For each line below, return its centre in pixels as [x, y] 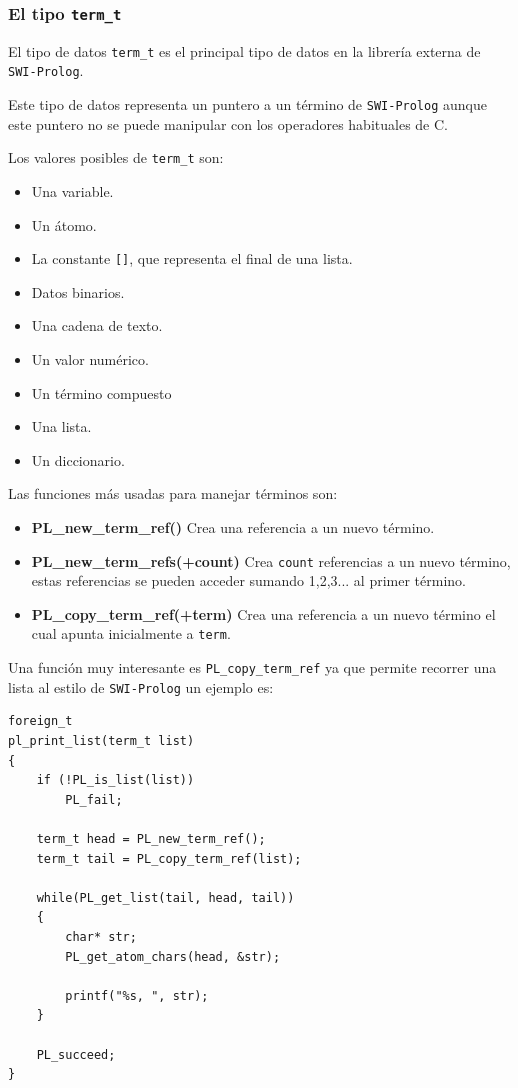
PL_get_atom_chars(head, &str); [173, 956]
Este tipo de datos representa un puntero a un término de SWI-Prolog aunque [247, 104]
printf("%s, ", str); [137, 995]
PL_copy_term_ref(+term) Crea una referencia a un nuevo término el [263, 613]
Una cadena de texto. [97, 325]
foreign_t [40, 721]
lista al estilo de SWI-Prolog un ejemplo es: [141, 686]
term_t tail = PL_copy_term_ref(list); [169, 858]
